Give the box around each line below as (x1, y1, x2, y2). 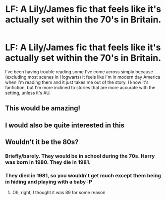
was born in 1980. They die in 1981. (5, 159, 91, 166)
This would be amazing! (5, 104, 81, 112)
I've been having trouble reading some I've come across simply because (5, 68, 154, 75)
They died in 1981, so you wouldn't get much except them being (5, 172, 161, 179)
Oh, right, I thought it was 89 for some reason (12, 190, 106, 196)
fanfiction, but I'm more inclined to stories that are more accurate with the (5, 84, 156, 90)
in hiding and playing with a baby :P (5, 178, 93, 185)
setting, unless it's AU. (5, 90, 51, 96)
